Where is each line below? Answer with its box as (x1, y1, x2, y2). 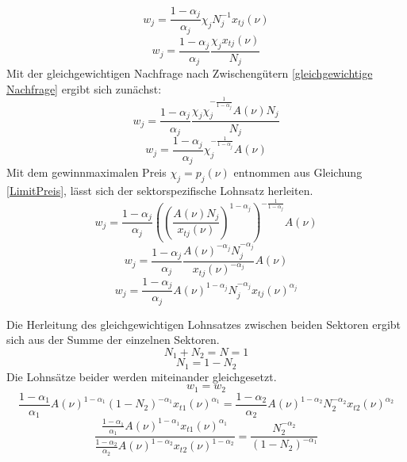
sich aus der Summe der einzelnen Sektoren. (6, 331, 220, 348)
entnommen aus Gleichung (233, 164, 363, 181)
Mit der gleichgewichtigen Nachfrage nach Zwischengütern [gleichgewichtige (6, 65, 373, 82)
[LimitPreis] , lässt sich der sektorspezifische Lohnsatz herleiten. (6, 182, 313, 199)
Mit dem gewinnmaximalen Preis (6, 164, 167, 181)
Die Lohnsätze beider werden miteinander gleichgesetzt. (6, 368, 277, 384)
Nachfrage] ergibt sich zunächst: (6, 80, 162, 97)
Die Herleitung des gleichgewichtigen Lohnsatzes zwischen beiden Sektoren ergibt (6, 315, 401, 332)
